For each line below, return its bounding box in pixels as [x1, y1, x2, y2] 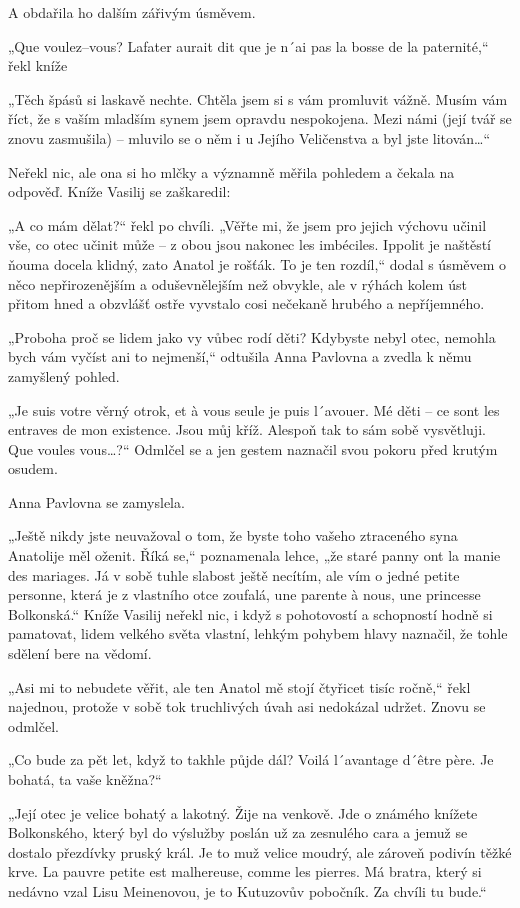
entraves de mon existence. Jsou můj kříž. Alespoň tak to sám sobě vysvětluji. [8, 419, 486, 440]
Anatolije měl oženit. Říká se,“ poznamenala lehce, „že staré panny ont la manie [8, 545, 501, 566]
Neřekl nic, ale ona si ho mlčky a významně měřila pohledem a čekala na [8, 161, 455, 182]
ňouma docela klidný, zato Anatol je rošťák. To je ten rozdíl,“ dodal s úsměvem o [8, 253, 507, 274]
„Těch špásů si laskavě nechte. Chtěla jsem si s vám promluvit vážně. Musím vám [8, 88, 508, 109]
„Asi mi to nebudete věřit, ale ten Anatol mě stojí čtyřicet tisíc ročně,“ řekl [8, 676, 471, 697]
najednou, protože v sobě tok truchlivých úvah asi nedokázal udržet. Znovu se [8, 696, 486, 717]
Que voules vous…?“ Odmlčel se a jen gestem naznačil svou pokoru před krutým [8, 438, 498, 459]
